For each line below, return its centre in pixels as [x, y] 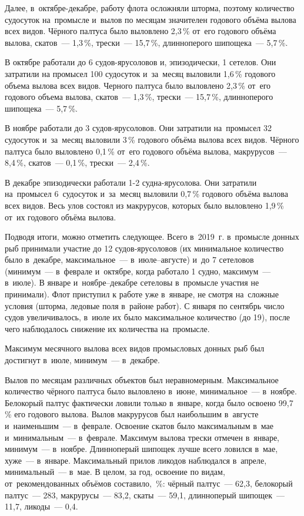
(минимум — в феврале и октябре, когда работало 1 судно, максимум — [138, 271]
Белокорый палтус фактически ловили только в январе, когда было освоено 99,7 [149, 402]
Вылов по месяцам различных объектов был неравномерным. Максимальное [142, 379]
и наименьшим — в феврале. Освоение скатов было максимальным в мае [139, 425]
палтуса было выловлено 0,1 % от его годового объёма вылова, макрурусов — [146, 151]
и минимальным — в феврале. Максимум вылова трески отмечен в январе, [142, 437]
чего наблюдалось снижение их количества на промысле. [107, 328]
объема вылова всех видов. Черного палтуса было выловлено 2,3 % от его [138, 85]
